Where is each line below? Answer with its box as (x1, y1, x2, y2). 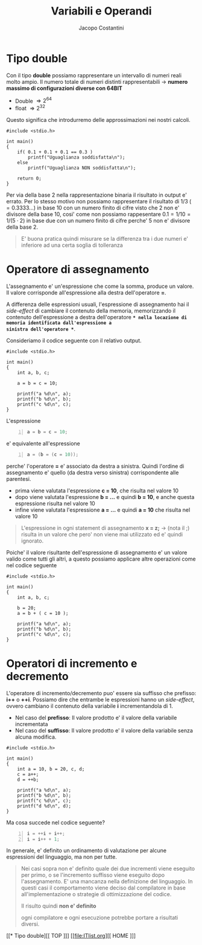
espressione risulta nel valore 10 (14, 500, 95, 507)
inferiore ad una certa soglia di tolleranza (21, 241, 124, 249)
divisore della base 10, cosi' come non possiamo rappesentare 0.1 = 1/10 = (6, 211, 191, 218)
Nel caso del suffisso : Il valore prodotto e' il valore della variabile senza (14, 727, 193, 734)
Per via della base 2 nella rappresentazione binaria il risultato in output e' (6, 191, 187, 199)
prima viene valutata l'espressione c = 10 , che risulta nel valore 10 (14, 487, 179, 494)
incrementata (14, 720, 48, 728)
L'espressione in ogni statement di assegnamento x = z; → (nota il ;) (21, 524, 190, 532)
